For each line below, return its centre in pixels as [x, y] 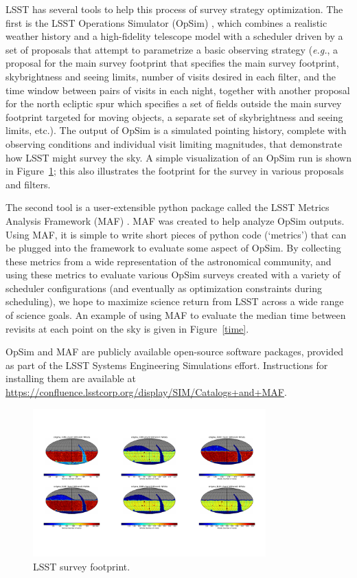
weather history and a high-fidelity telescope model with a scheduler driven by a [174, 36]
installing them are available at [71, 378]
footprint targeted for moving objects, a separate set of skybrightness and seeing [174, 116]
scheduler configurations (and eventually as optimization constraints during [164, 288]
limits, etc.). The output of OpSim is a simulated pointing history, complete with [176, 130]
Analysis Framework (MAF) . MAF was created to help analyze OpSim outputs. [175, 220]
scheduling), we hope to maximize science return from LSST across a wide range [175, 301]
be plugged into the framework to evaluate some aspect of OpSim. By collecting [173, 248]
